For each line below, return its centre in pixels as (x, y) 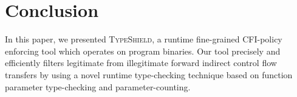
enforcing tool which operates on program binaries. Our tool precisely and (143, 51)
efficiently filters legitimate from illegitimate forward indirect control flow (141, 63)
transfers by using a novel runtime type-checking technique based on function (149, 74)
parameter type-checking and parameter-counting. (98, 86)
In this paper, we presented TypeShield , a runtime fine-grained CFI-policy (144, 39)
